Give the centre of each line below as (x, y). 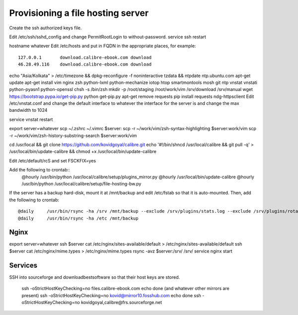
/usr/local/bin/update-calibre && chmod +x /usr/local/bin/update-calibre (83, 152)
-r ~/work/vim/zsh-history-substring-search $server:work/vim (73, 135)
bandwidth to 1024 (28, 110)
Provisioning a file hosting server (79, 13)
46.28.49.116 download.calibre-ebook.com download (85, 64)
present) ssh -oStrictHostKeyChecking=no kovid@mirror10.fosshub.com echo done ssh (111, 295)
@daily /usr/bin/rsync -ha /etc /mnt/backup (78, 218)
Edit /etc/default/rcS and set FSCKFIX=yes (53, 160)
